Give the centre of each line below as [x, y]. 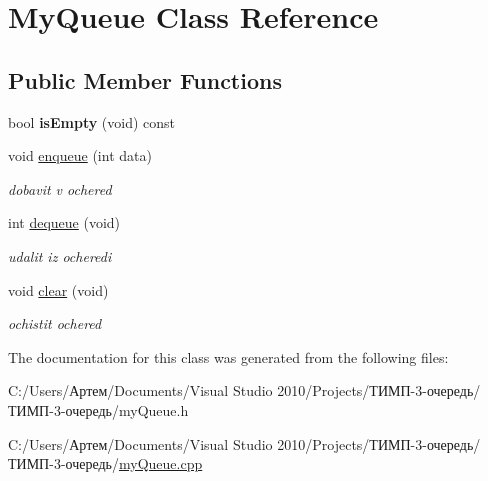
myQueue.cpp [160, 463]
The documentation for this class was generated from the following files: [228, 356]
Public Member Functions [145, 79]
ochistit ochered [55, 323]
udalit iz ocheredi [60, 255]
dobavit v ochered [60, 188]
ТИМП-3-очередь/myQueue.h [98, 409]
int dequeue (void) [64, 222]
